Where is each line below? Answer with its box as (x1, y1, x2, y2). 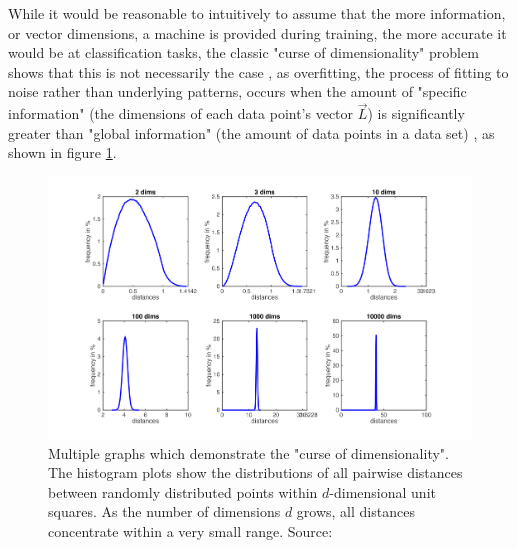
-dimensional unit (329, 481, 436, 502)
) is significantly (367, 103, 465, 124)
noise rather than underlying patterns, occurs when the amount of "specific (8, 81, 467, 102)
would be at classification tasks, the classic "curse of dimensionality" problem (8, 42, 479, 63)
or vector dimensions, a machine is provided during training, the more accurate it (8, 22, 507, 43)
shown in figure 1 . (8, 142, 117, 163)
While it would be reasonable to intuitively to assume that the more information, (8, 3, 506, 23)
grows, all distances (296, 501, 415, 522)
